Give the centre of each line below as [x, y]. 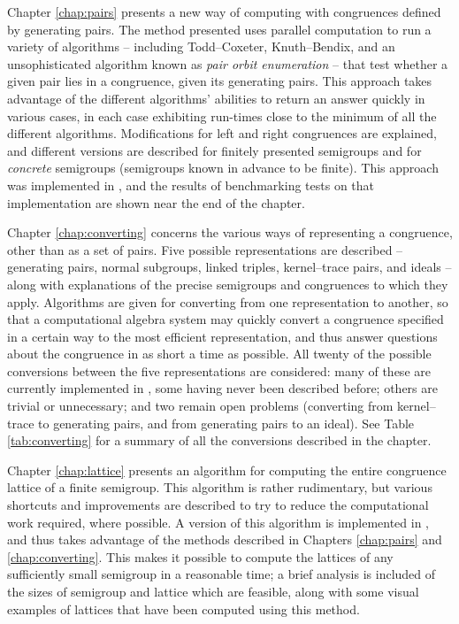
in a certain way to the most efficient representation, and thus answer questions [222, 336]
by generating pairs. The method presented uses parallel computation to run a [219, 29]
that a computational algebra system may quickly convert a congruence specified [226, 319]
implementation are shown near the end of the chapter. [156, 202]
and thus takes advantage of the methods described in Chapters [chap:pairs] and [225, 539]
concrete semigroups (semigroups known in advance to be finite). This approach [223, 168]
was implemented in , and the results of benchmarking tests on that [191, 185]
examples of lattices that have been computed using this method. [184, 609]
